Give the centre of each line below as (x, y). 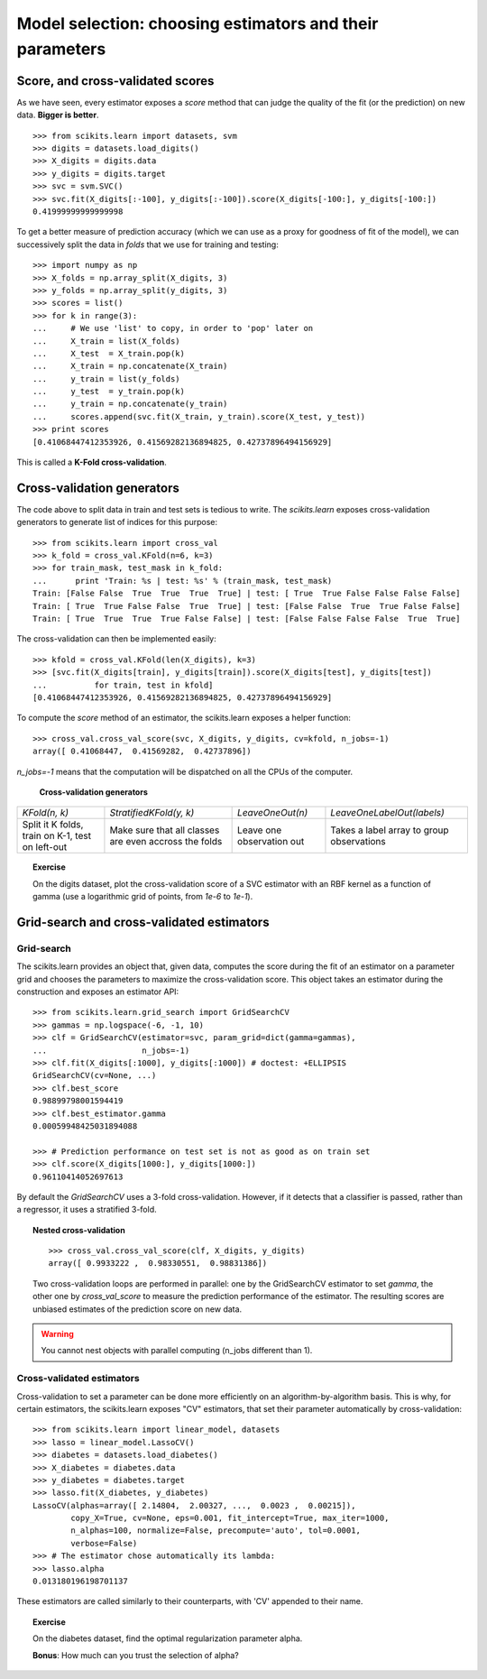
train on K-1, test (57, 836)
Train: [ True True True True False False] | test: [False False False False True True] (247, 619)
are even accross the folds (166, 842)
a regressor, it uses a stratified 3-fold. (87, 1210)
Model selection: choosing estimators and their (198, 23)
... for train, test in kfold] (123, 685)
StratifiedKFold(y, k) (152, 813)
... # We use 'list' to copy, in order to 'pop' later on (173, 328)
